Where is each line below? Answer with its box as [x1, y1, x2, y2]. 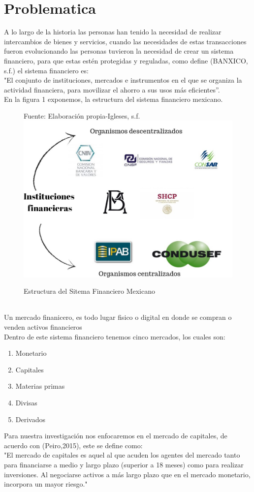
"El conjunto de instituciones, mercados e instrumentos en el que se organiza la [4, 75, 242, 85]
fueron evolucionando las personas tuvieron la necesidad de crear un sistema [4, 46, 234, 56]
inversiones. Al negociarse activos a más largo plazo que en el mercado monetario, [4, 469, 251, 479]
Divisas [15, 398, 37, 408]
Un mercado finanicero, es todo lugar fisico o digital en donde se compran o [4, 312, 232, 322]
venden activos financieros [4, 322, 82, 332]
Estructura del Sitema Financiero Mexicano [24, 286, 155, 296]
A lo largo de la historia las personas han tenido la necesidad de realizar [4, 27, 222, 37]
